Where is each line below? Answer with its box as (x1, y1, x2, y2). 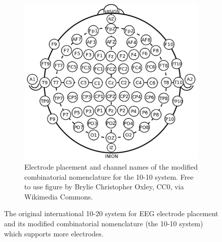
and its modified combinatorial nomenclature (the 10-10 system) (4, 218, 203, 228)
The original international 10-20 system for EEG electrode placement (4, 208, 218, 219)
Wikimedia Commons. (24, 191, 93, 201)
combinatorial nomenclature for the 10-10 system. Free (24, 171, 194, 182)
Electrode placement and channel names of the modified (24, 161, 198, 172)
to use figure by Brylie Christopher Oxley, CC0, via (24, 181, 184, 192)
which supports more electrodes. (4, 228, 104, 238)
